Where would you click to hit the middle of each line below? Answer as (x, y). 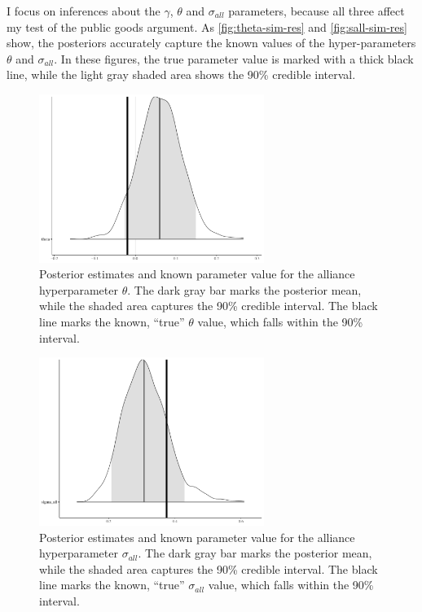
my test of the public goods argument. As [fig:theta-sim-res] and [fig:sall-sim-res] (207, 26)
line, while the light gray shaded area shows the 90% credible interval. (181, 74)
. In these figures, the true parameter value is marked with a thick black (234, 58)
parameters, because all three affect (316, 11)
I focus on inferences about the (84, 11)
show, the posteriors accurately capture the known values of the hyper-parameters (211, 43)
